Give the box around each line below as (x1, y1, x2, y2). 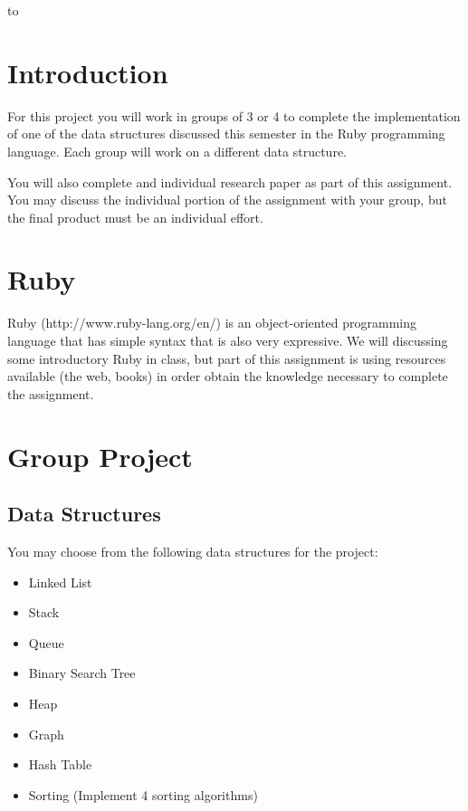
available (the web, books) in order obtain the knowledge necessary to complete (7, 367, 448, 386)
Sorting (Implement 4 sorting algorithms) (28, 785, 258, 804)
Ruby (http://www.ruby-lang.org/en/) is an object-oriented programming (7, 313, 417, 332)
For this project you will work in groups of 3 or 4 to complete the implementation (7, 106, 461, 125)
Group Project (7, 437, 193, 474)
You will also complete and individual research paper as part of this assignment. (7, 172, 453, 191)
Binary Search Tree (28, 663, 136, 682)
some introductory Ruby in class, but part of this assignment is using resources (7, 348, 446, 367)
